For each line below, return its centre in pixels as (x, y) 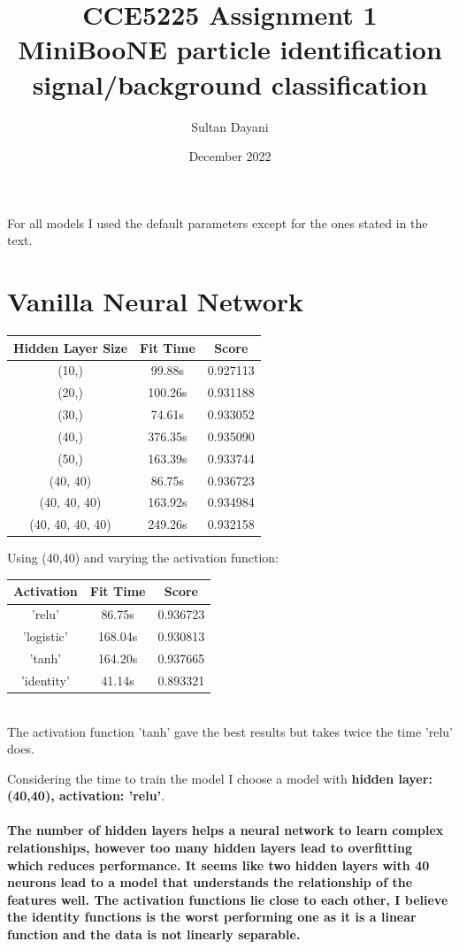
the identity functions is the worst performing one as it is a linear (212, 917)
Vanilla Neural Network (156, 301)
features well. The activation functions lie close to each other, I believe (228, 899)
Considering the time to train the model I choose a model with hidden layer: (220, 778)
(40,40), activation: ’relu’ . (86, 796)
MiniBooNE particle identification (230, 49)
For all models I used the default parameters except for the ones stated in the (218, 222)
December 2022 (230, 156)
